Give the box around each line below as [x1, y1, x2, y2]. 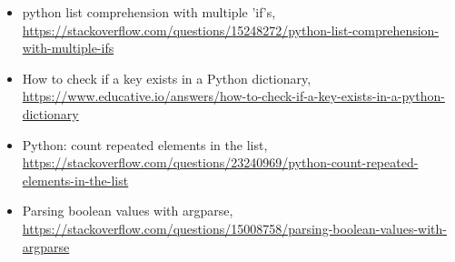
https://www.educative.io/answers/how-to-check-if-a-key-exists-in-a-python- [22, 86, 445, 106]
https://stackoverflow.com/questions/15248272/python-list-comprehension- [22, 20, 440, 39]
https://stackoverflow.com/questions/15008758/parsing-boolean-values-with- [22, 218, 448, 237]
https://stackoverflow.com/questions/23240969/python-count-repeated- [22, 153, 419, 172]
